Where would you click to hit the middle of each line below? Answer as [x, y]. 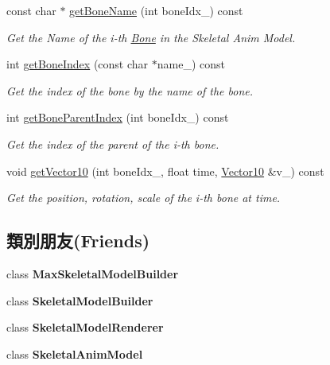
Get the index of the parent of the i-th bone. [113, 144]
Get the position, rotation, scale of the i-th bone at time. [144, 198]
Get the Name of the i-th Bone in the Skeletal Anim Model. [151, 37]
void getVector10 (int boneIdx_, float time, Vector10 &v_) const [165, 171]
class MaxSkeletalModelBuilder [93, 273]
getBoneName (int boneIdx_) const [156, 10]
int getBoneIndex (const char [78, 64]
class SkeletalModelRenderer [85, 327]
